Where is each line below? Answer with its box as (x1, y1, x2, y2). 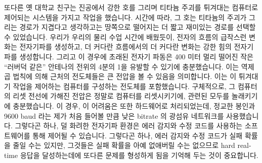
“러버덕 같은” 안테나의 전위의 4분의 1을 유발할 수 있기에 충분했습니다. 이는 (4, 61, 239, 71)
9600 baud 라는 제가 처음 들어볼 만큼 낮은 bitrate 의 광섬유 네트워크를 (4, 110, 224, 121)
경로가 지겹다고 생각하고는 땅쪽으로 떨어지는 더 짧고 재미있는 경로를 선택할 (19, 22, 256, 32)
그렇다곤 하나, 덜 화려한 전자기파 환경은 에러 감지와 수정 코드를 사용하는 (15, 120, 243, 131)
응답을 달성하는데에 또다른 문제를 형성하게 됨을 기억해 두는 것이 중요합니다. (20, 149, 258, 160)
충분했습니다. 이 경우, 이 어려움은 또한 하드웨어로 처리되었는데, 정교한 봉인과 (13, 100, 255, 111)
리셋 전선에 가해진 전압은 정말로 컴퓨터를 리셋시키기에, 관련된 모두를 (13, 91, 230, 101)
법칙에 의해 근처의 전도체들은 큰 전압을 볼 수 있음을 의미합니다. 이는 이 (13, 71, 237, 81)
